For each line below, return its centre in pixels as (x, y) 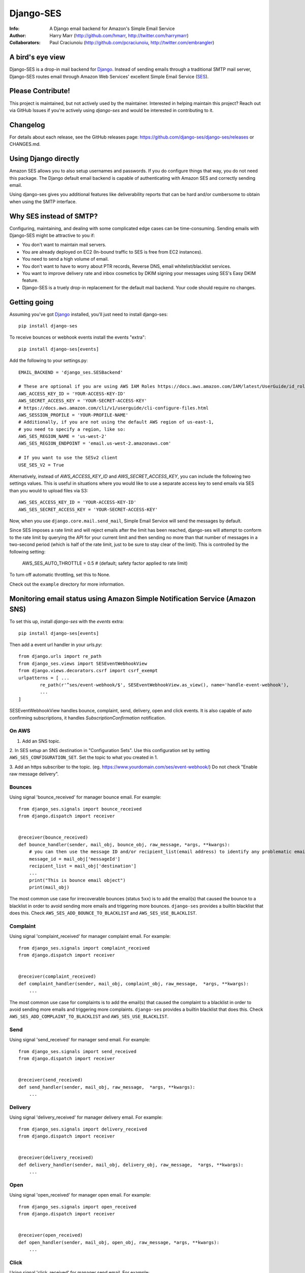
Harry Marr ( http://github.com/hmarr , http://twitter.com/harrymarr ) (119, 35)
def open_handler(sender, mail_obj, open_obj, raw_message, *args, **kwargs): (119, 1242)
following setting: (27, 551)
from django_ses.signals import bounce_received (80, 809)
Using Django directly (44, 159)
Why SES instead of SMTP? (54, 216)
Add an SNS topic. (41, 741)
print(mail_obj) (49, 888)
